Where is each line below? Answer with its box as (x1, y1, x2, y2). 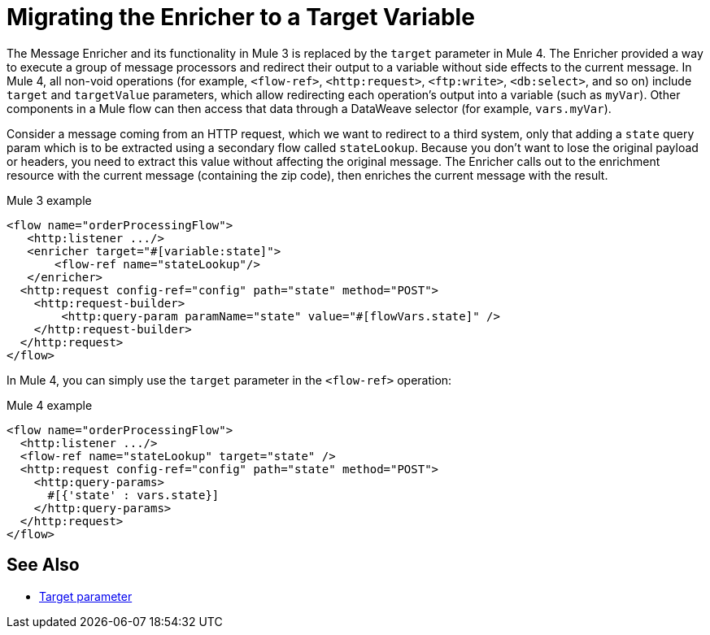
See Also (7, 555, 80, 576)
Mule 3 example (7, 193, 92, 207)
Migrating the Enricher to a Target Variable (7, 3, 475, 31)
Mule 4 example (7, 398, 93, 412)
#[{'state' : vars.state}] (47, 488, 220, 502)
